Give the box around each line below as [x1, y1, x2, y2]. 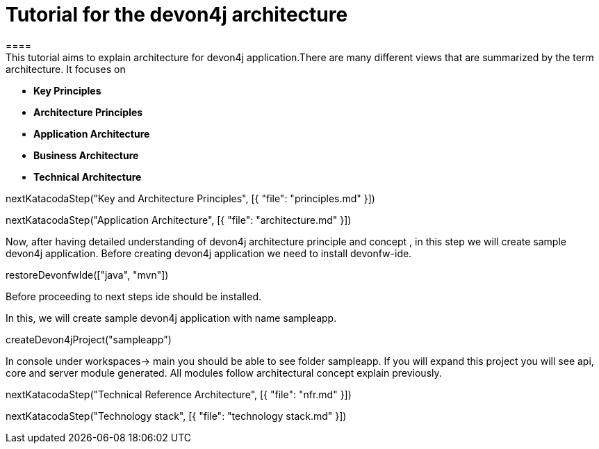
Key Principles [33, 84, 101, 97]
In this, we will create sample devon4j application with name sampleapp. [6, 311, 337, 324]
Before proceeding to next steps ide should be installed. [6, 290, 262, 302]
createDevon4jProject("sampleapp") [6, 333, 172, 345]
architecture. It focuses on [6, 63, 126, 75]
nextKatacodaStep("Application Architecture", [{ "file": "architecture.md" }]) [6, 213, 352, 226]
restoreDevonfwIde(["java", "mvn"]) [6, 268, 169, 281]
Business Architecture [33, 149, 139, 161]
